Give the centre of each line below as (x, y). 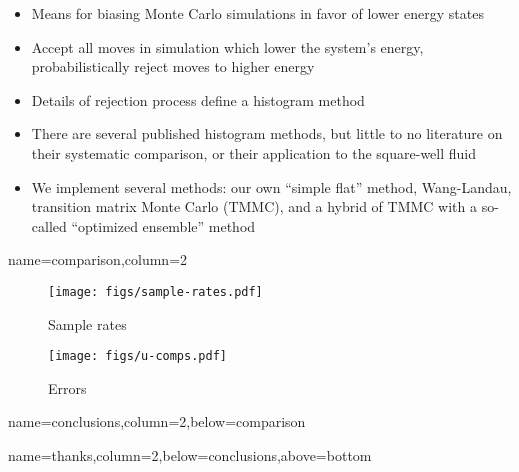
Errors (67, 387)
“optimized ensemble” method (163, 225)
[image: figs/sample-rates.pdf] (155, 291)
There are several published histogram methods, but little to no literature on (267, 133)
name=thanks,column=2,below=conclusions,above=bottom (190, 455)
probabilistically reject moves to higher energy (173, 66)
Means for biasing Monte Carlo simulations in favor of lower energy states (257, 13)
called (49, 225)
